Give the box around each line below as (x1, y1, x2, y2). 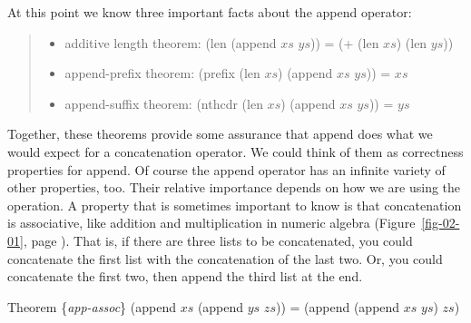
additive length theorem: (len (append (64, 33, 277, 52)
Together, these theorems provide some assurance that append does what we (7, 124, 433, 143)
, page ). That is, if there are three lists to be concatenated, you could (23, 230, 413, 250)
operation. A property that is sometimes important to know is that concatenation (7, 195, 462, 214)
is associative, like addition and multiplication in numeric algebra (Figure (7, 213, 416, 232)
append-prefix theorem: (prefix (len (64, 64, 260, 83)
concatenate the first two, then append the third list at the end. (7, 267, 363, 286)
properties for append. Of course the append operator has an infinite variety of (7, 160, 446, 179)
